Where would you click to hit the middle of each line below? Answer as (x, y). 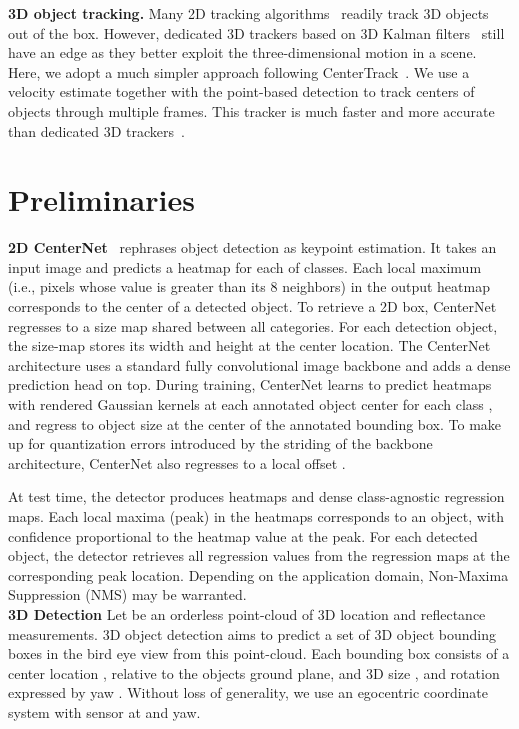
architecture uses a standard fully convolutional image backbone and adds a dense (259, 364)
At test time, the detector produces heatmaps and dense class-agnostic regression (256, 496)
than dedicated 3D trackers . (96, 130)
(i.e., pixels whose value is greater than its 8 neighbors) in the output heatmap (249, 286)
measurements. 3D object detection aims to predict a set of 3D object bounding (252, 633)
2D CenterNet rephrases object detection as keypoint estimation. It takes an (252, 247)
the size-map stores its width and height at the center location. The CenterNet (249, 345)
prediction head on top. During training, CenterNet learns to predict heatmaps (250, 384)
